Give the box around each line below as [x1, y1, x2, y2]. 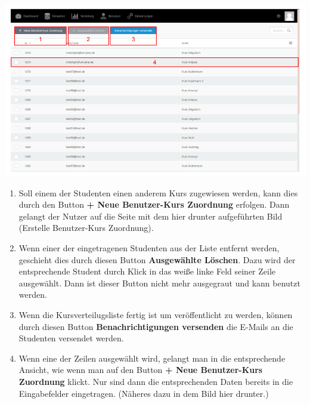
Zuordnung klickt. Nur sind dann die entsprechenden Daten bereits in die [18, 375, 293, 387]
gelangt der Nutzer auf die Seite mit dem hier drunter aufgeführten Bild [18, 209, 283, 222]
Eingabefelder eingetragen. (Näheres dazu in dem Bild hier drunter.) [18, 387, 269, 399]
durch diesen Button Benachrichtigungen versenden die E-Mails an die [18, 320, 293, 332]
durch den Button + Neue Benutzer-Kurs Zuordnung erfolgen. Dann [18, 198, 290, 211]
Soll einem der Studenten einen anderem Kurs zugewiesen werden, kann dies [18, 186, 298, 199]
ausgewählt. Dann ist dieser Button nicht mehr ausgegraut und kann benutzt [18, 276, 300, 289]
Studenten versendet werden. [18, 332, 124, 344]
